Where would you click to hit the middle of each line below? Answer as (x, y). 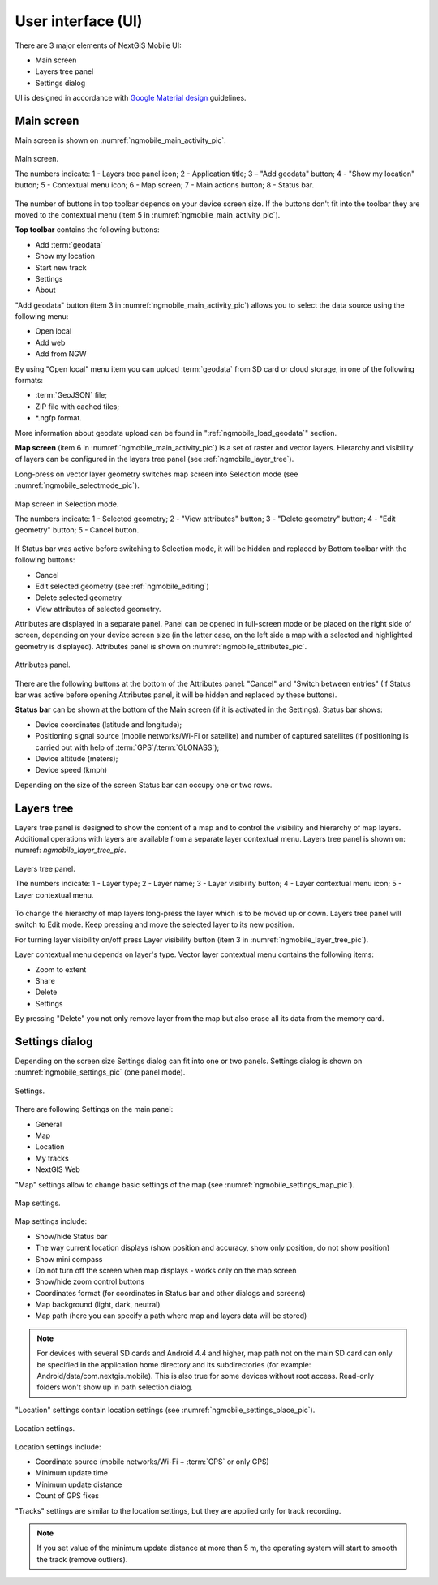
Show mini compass (69, 1259)
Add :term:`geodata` (69, 244)
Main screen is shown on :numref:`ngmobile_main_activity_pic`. (120, 140)
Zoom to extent (61, 969)
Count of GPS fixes (67, 1496)
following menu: (42, 317)
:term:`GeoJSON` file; (71, 395)
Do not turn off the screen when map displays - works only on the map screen (166, 1270)
